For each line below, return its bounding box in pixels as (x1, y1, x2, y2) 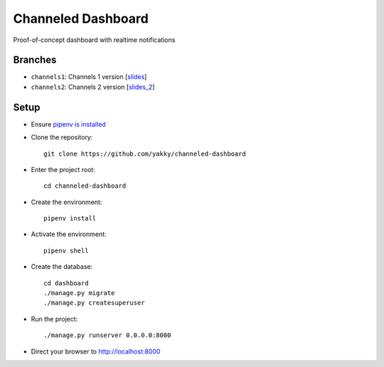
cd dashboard (43, 279, 89, 287)
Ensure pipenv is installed (31, 119, 106, 128)
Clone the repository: (31, 133, 93, 142)
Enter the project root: (31, 165, 95, 174)
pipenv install (43, 214, 97, 223)
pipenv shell (43, 246, 89, 255)
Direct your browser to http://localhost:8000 (31, 347, 161, 356)
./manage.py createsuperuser (43, 299, 145, 307)
